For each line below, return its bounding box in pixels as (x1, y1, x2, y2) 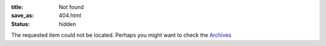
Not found (59, 4, 84, 10)
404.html (59, 12, 81, 19)
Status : (11, 20, 30, 27)
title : (11, 4, 24, 10)
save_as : (11, 12, 34, 19)
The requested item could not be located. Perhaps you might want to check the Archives (11, 31, 232, 39)
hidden (59, 20, 77, 27)
